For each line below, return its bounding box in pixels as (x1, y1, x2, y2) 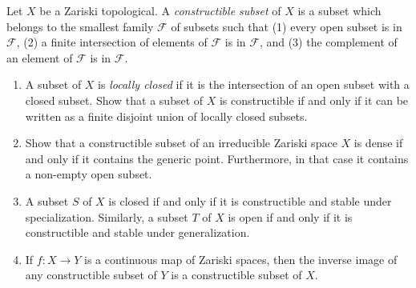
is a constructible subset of (171, 266, 302, 283)
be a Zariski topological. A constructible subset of (39, 2, 281, 18)
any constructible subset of (25, 266, 157, 283)
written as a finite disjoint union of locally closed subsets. (25, 107, 308, 124)
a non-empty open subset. (25, 166, 152, 182)
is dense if (353, 134, 403, 151)
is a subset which (297, 2, 382, 18)
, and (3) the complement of (259, 34, 398, 50)
